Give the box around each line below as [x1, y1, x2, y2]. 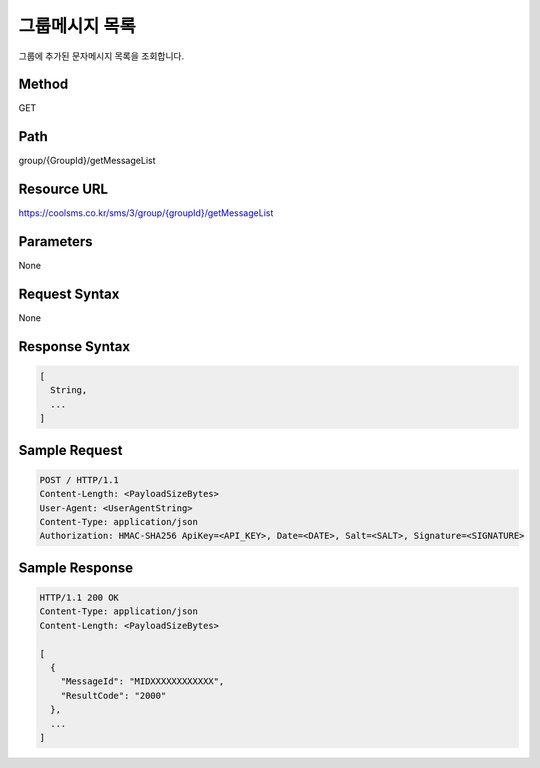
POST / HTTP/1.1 [39, 474, 120, 485]
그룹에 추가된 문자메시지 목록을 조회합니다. [18, 50, 185, 62]
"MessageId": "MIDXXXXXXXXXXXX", [60, 676, 225, 687]
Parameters [18, 233, 93, 250]
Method [18, 76, 69, 93]
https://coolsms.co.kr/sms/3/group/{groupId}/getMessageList [18, 207, 274, 219]
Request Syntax [18, 285, 120, 302]
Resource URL [18, 181, 109, 198]
